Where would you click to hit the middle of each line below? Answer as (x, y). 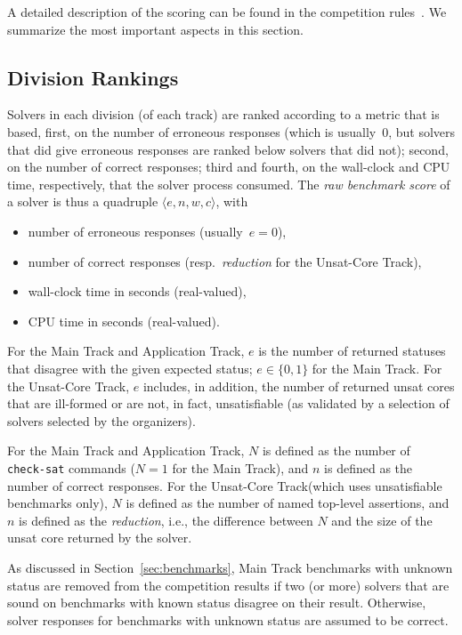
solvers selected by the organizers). (101, 420)
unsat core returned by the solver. (100, 538)
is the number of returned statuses (352, 351)
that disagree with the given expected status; (130, 368)
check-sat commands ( (71, 467)
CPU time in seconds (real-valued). (124, 321)
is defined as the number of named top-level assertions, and (288, 503)
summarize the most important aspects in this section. (156, 29)
